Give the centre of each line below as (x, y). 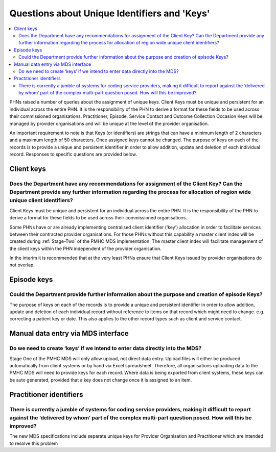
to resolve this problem (34, 443)
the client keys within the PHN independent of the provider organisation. (86, 248)
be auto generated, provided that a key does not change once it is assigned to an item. (101, 380)
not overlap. (22, 265)
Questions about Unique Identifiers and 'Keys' (110, 13)
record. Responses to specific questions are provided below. (73, 154)
